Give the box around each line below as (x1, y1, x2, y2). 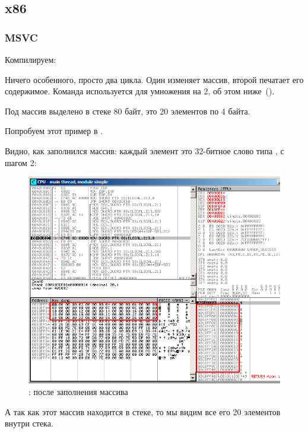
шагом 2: (5, 156, 37, 168)
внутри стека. (5, 417, 53, 429)
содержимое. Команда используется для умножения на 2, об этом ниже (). (5, 85, 275, 97)
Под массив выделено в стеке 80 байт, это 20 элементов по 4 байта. (5, 104, 250, 117)
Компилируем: (5, 53, 56, 65)
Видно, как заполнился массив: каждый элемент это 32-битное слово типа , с (5, 144, 284, 157)
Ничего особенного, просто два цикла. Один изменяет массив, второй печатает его (5, 73, 304, 85)
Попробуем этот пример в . (5, 125, 103, 137)
